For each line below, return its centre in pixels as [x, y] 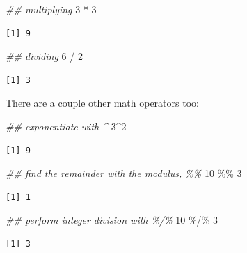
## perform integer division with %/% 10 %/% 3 [112, 220]
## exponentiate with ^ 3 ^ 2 [66, 126]
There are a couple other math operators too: [102, 103]
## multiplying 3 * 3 [51, 9]
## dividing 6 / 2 [44, 56]
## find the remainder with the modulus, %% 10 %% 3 [124, 173]
